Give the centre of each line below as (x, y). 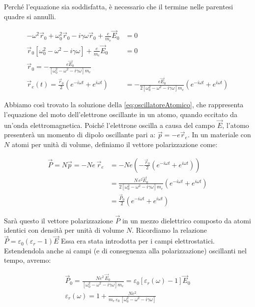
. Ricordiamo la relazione (169, 230)
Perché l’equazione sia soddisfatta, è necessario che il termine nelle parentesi (119, 6)
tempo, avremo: (28, 260)
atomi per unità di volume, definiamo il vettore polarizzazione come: (114, 144)
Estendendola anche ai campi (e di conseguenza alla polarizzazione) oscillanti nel (125, 250)
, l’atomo (236, 125)
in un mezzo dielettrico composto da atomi (186, 220)
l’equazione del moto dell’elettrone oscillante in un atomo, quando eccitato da (121, 114)
